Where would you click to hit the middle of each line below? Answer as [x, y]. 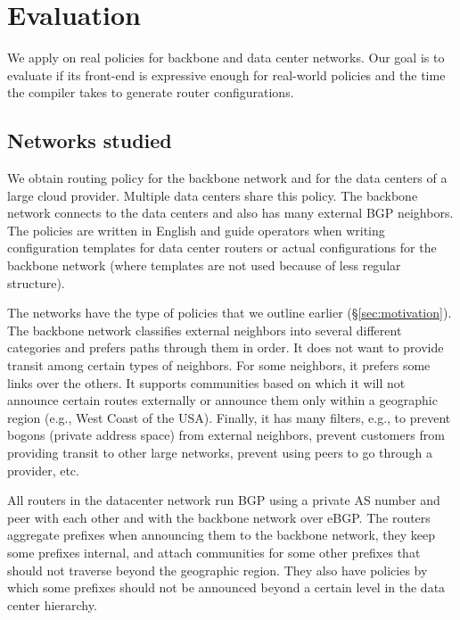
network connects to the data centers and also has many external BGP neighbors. [230, 213]
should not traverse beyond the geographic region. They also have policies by [218, 570]
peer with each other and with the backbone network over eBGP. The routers [219, 517]
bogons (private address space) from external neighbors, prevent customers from [226, 435]
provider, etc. [43, 470]
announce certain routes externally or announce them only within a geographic [222, 400]
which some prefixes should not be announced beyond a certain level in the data [226, 587]
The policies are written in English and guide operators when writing [196, 230]
